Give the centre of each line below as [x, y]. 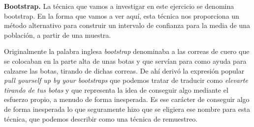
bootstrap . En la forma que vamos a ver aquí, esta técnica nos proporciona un [122, 15]
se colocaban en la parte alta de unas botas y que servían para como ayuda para [125, 61]
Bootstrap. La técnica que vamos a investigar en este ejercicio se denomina [119, 6]
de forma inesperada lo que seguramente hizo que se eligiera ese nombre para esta [127, 109]
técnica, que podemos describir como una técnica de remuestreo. [101, 118]
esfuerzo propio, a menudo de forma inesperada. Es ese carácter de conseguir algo [127, 99]
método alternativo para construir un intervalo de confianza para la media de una [127, 25]
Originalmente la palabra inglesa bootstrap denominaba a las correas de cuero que [127, 51]
